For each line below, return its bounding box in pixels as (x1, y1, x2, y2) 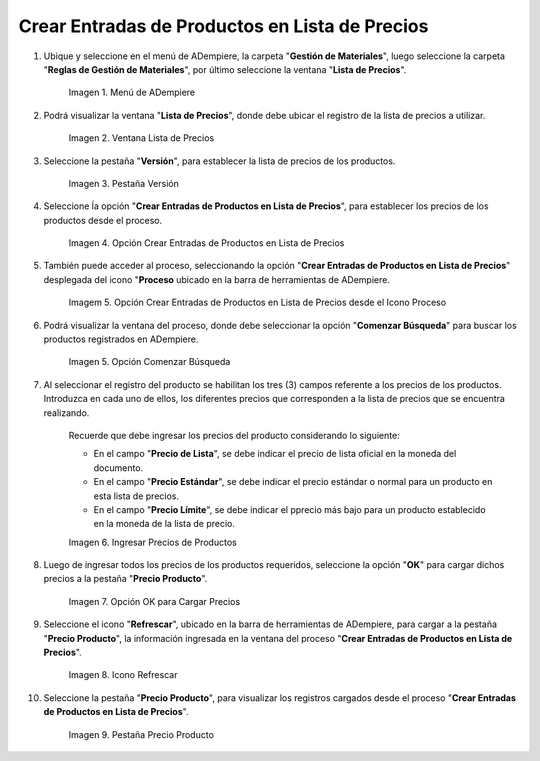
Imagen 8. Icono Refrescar (68, 669, 178, 681)
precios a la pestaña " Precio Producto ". (43, 573, 208, 585)
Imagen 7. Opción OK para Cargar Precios (68, 595, 241, 607)
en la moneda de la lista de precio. (93, 518, 235, 530)
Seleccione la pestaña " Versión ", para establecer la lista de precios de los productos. (43, 155, 396, 167)
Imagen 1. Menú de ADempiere (68, 86, 195, 99)
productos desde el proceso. (43, 214, 163, 226)
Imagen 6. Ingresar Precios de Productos (68, 536, 237, 548)
